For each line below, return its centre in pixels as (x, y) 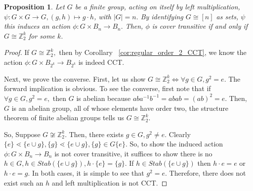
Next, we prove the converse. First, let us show (75, 78)
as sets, (227, 16)
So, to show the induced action (176, 144)
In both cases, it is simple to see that (88, 173)
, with (103, 16)
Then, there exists (96, 134)
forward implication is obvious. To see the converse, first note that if (107, 88)
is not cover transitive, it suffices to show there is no (133, 153)
